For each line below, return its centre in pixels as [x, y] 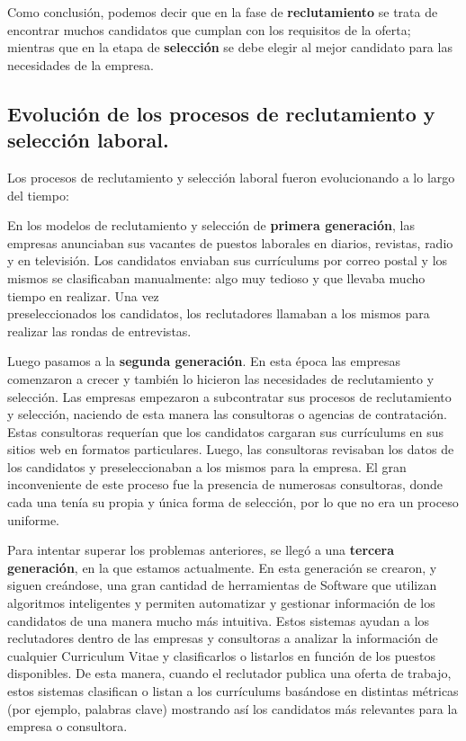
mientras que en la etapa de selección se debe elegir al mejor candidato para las [230, 47]
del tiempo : [38, 195]
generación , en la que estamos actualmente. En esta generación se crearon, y [222, 567]
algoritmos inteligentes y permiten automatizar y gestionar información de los [221, 603]
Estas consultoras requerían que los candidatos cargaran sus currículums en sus [226, 431]
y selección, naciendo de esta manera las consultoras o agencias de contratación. [227, 414]
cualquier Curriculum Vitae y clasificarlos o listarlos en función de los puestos [221, 655]
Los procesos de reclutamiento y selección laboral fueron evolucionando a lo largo [231, 177]
